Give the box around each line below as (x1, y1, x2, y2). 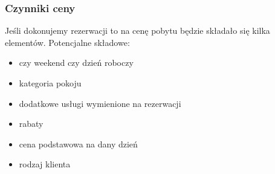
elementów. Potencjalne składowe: (5, 36, 130, 48)
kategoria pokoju (19, 77, 82, 89)
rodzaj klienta (19, 158, 71, 170)
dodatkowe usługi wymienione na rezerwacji (19, 97, 181, 109)
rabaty (19, 117, 44, 130)
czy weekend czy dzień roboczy (19, 56, 134, 69)
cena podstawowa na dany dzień (19, 137, 138, 150)
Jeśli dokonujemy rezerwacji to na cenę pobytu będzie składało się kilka (5, 24, 270, 37)
